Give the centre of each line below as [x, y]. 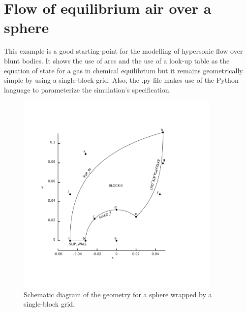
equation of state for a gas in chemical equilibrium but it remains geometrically [123, 70]
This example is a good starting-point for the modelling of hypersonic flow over [123, 51]
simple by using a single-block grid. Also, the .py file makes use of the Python [121, 80]
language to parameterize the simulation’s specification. [88, 89]
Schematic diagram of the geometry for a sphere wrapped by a [118, 294]
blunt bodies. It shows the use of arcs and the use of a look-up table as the [117, 60]
